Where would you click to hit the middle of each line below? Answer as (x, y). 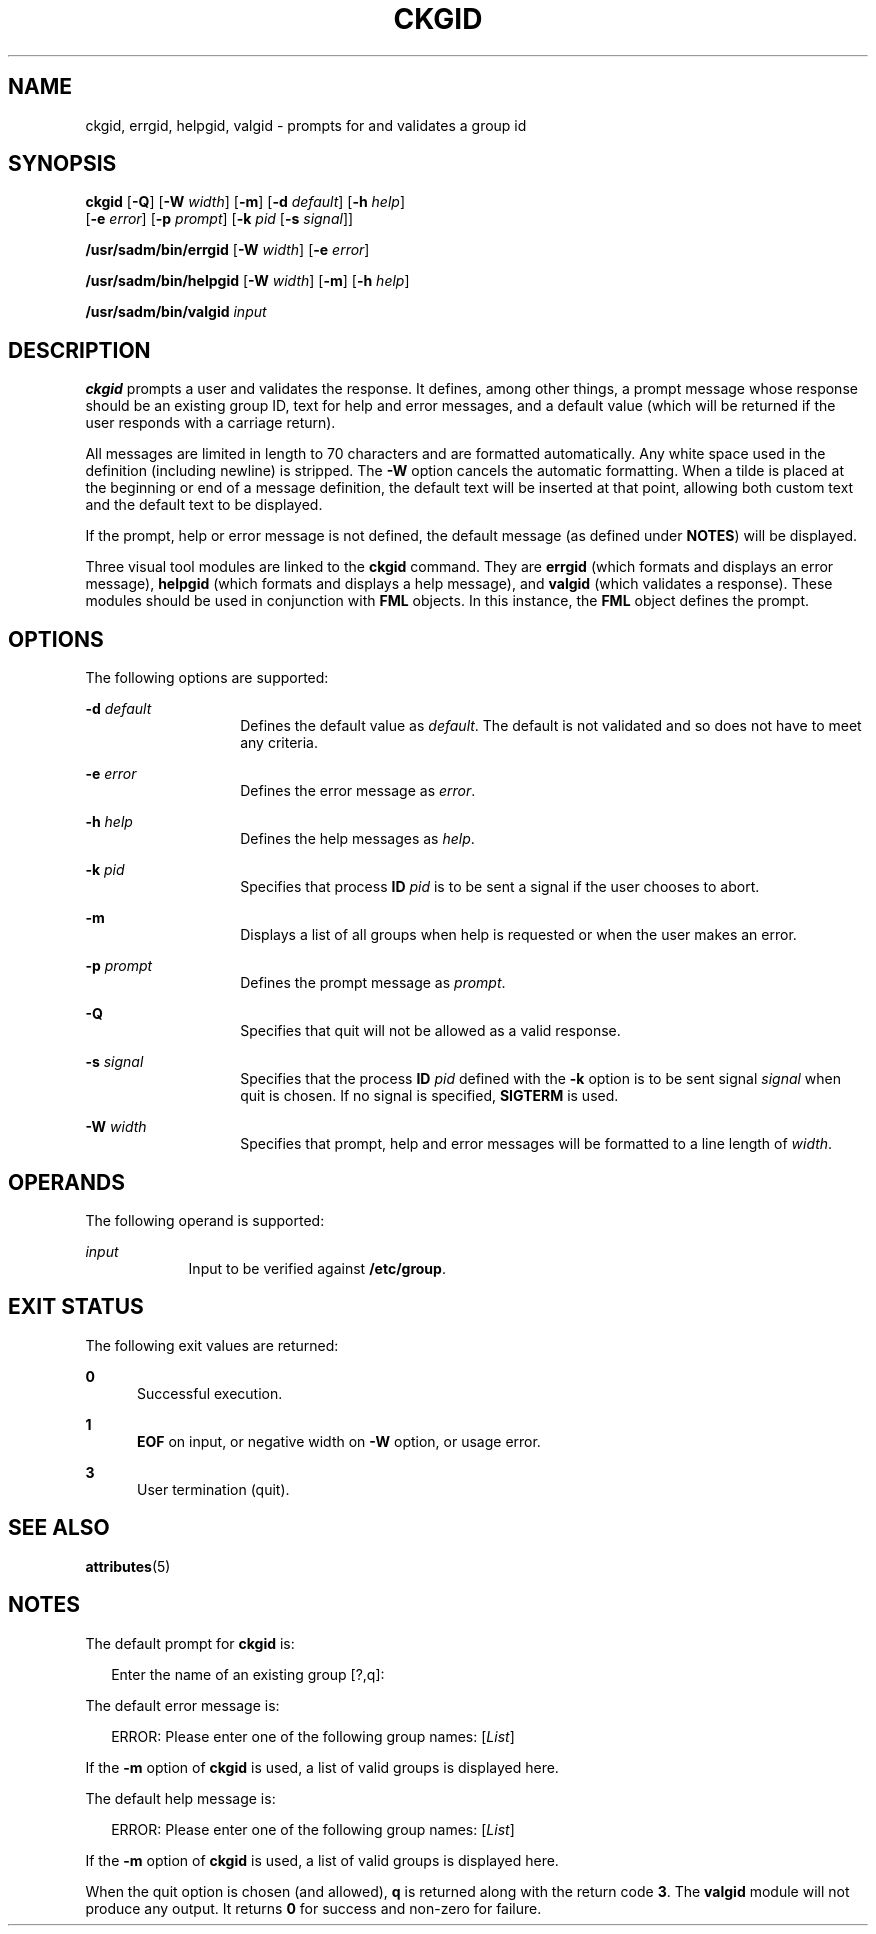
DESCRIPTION (79, 350)
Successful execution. (210, 1393)
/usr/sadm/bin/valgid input (176, 312)
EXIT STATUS (76, 1307)
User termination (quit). (213, 1489)
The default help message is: (180, 1798)
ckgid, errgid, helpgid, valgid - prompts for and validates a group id (306, 125)
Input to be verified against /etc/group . (317, 1268)
